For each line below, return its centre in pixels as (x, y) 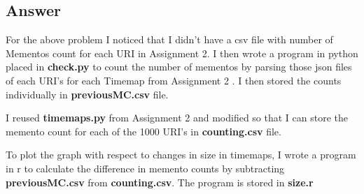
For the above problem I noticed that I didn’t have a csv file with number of (169, 39)
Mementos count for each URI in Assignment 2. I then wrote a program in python (182, 53)
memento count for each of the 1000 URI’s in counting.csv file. (143, 131)
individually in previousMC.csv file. (87, 94)
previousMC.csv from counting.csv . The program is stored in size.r (160, 182)
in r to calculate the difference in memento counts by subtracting (145, 168)
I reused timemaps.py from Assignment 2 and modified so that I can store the (177, 118)
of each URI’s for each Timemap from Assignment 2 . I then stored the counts (174, 80)
